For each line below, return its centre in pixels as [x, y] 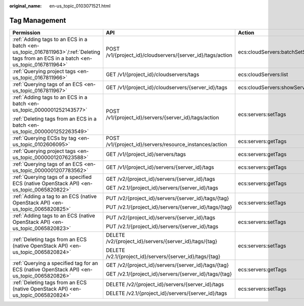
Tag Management [38, 20]
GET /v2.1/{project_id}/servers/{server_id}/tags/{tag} [169, 274]
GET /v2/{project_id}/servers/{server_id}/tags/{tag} [167, 265]
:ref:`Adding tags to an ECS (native [54, 215]
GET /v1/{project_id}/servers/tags [146, 154]
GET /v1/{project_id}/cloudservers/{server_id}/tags [166, 87]
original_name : [26, 6]
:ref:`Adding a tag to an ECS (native [55, 196]
